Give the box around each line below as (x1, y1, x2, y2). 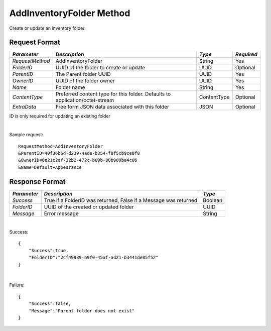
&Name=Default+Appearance (18, 164, 82, 170)
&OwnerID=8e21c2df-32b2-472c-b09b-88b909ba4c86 (18, 157, 138, 163)
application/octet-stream (55, 97, 114, 104)
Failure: (9, 282, 25, 288)
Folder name (55, 84, 85, 91)
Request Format (9, 38, 60, 47)
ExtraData (12, 103, 37, 111)
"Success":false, (28, 301, 71, 306)
